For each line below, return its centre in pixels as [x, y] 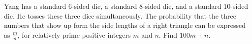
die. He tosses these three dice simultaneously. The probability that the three [120, 15]
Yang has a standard [35, 6]
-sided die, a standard [104, 6]
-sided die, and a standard [182, 6]
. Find [168, 34]
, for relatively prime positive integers [74, 34]
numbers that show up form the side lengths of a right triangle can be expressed [125, 25]
